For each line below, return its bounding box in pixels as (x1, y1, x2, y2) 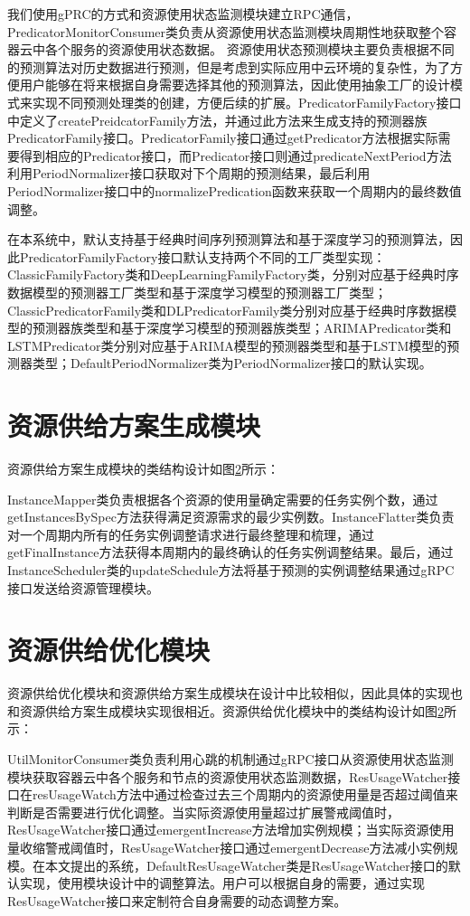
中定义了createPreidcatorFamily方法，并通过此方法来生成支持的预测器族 (7, 110, 428, 129)
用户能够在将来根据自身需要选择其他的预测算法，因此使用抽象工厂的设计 (19, 75, 450, 94)
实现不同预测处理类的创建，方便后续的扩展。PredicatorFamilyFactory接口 (32, 92, 462, 111)
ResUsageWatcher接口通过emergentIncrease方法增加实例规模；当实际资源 (7, 820, 429, 839)
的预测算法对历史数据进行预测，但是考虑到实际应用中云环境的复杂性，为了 (7, 57, 450, 76)
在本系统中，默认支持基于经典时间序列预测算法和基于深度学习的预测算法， (7, 230, 450, 249)
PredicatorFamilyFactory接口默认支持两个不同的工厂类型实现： (19, 247, 386, 266)
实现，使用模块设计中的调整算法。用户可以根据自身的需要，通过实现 (19, 874, 425, 892)
